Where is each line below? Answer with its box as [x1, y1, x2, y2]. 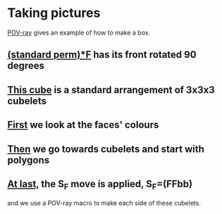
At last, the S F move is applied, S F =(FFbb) [7, 178, 192, 192]
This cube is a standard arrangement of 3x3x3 [7, 83, 215, 96]
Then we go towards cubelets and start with [7, 143, 204, 155]
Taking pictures [7, 5, 101, 21]
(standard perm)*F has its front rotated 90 [7, 49, 197, 61]
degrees [7, 60, 44, 72]
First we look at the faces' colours [7, 119, 159, 131]
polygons [7, 154, 50, 166]
